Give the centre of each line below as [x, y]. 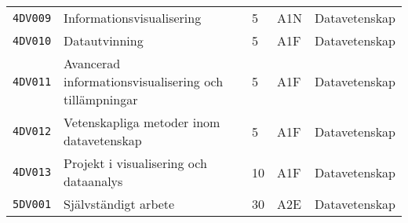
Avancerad [92, 63]
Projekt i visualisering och [135, 163]
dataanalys [93, 181]
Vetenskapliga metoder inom [142, 122]
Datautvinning [104, 40]
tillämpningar [101, 99]
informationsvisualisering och [144, 81]
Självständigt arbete [119, 204]
